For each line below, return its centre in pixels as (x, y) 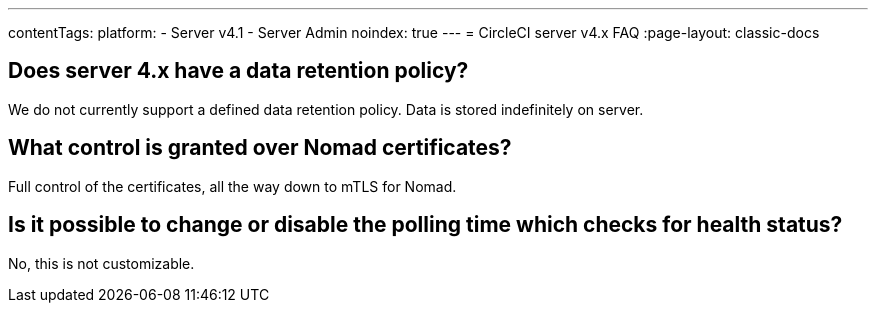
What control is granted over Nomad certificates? (260, 148)
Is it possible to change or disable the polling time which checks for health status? (425, 225)
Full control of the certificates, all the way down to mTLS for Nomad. (232, 186)
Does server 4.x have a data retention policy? (238, 71)
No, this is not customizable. (101, 263)
